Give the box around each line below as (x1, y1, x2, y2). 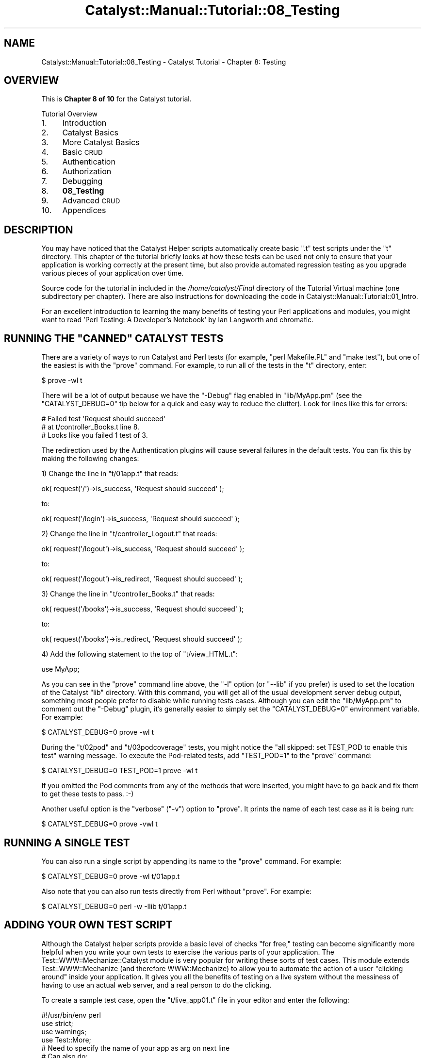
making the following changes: (41, 454, 139, 463)
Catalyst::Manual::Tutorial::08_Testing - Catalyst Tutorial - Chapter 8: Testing (41, 57, 286, 66)
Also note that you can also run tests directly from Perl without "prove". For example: (41, 887, 312, 895)
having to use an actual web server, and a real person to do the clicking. (41, 980, 272, 989)
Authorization (62, 166, 112, 177)
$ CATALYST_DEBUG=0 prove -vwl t (41, 820, 158, 828)
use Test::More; (41, 1035, 91, 1044)
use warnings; (41, 1027, 87, 1036)
